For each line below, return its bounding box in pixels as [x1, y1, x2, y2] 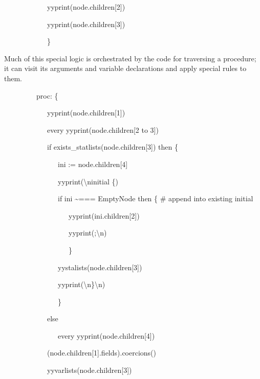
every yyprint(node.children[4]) [57, 330, 155, 341]
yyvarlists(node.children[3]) [47, 365, 132, 375]
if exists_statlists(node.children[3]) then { [47, 141, 178, 152]
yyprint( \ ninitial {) [57, 176, 118, 186]
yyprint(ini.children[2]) [68, 210, 140, 221]
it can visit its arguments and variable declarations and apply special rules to [4, 63, 247, 74]
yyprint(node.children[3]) [47, 18, 125, 29]
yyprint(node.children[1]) [47, 107, 125, 118]
